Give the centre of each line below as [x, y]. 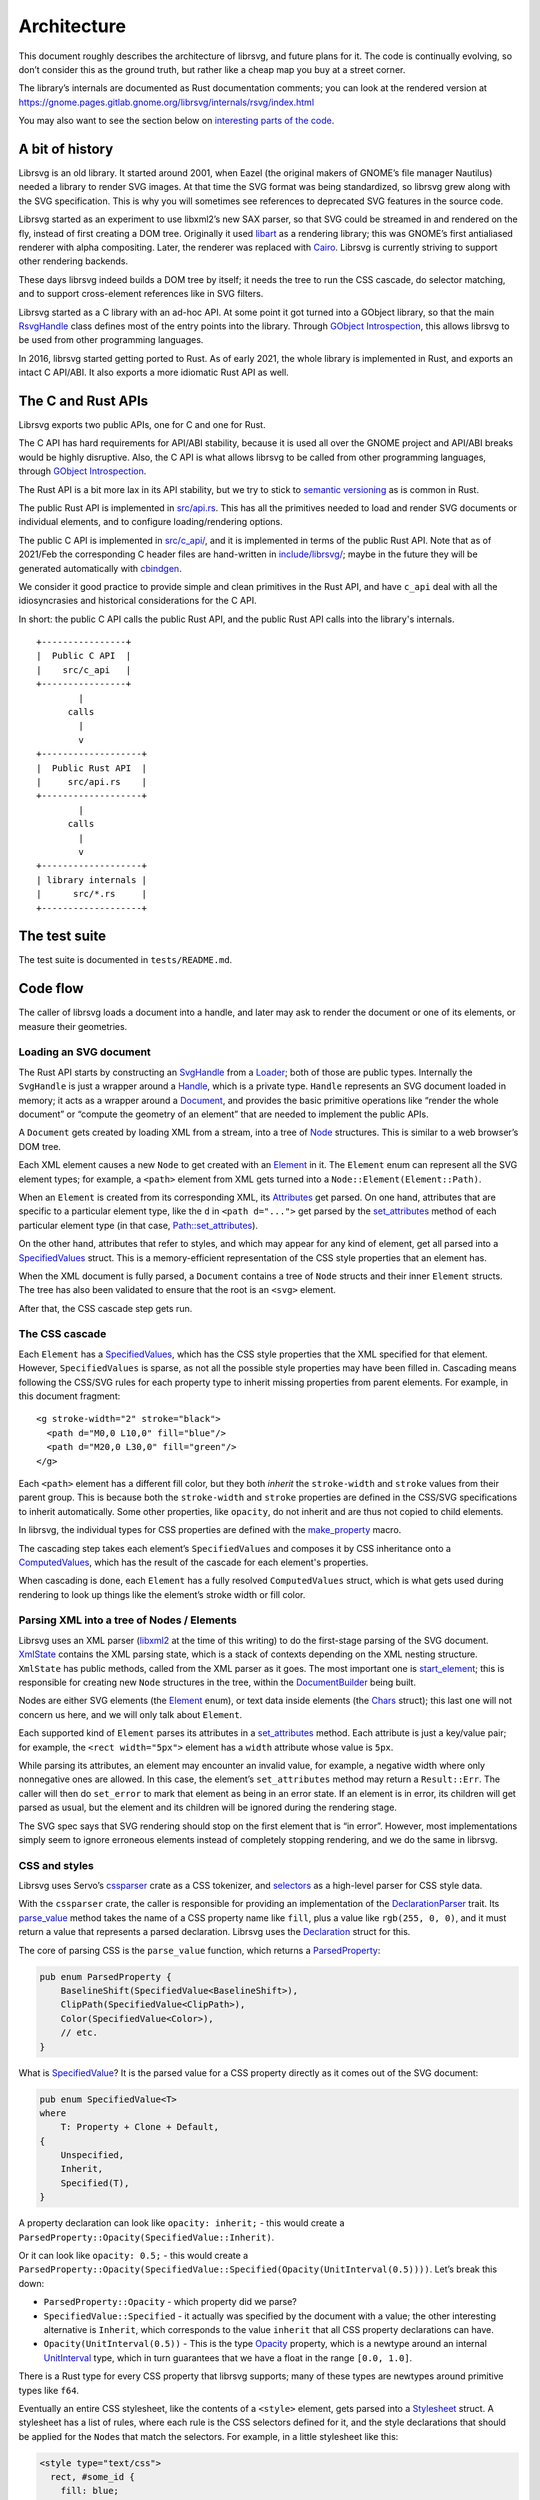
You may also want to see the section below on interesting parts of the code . [176, 121]
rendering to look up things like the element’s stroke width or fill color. [162, 1594]
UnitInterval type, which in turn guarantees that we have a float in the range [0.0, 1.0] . [228, 2357]
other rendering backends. [73, 261]
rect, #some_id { [92, 2477]
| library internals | [92, 879]
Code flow [51, 988]
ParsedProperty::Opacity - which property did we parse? [170, 2302]
